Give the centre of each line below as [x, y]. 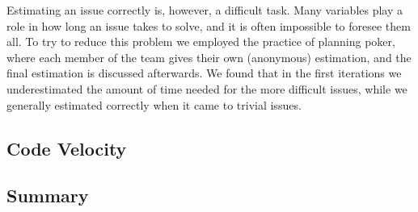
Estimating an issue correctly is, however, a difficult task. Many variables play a [205, 10]
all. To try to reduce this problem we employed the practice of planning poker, [201, 42]
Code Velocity [67, 148]
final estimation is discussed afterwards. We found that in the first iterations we [204, 73]
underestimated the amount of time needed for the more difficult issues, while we [207, 88]
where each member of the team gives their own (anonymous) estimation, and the [209, 57]
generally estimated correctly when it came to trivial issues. [154, 104]
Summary [48, 195]
